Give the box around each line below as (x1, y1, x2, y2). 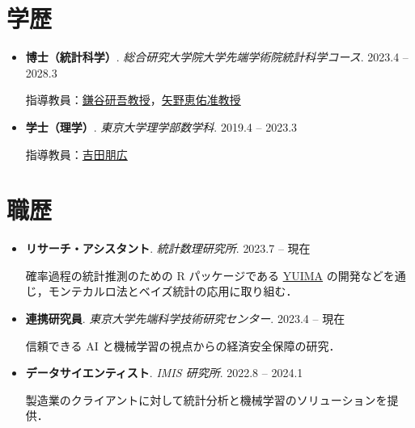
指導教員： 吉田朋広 (25, 145, 128, 162)
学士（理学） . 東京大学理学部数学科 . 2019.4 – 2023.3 (25, 118, 298, 135)
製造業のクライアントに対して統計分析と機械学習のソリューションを (25, 391, 387, 408)
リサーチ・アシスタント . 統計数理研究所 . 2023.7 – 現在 (25, 240, 311, 257)
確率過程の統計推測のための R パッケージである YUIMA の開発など (25, 266, 383, 283)
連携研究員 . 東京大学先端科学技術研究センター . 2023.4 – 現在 (25, 310, 345, 326)
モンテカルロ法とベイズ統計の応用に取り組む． (48, 283, 298, 300)
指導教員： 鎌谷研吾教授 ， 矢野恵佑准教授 (25, 91, 241, 108)
